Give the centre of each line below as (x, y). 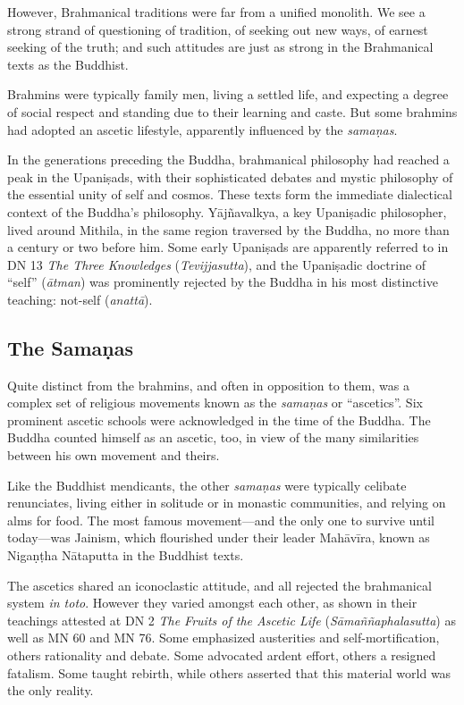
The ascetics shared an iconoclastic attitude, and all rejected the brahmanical (219, 585)
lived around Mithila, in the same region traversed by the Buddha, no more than (228, 229)
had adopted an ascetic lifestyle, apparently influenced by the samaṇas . (202, 129)
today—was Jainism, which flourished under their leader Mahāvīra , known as (219, 537)
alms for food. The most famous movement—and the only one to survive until (221, 520)
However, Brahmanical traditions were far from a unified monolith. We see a (216, 12)
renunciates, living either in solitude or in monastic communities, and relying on (227, 503)
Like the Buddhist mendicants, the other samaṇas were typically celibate (207, 485)
